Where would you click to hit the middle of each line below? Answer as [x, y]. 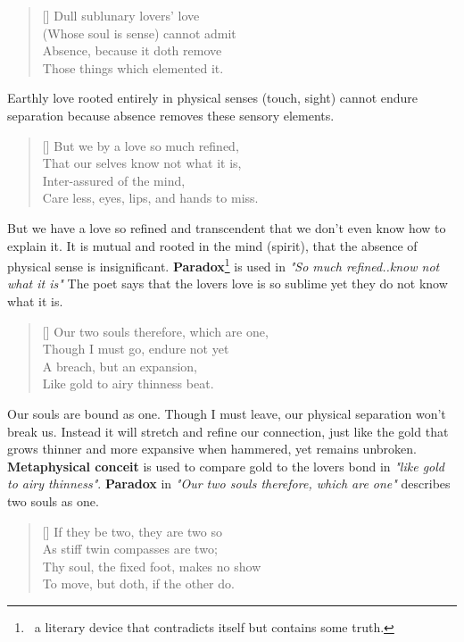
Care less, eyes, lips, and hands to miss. [150, 198]
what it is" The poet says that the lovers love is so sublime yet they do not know [228, 283]
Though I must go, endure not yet [136, 349]
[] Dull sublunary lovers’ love [121, 15]
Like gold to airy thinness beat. [128, 384]
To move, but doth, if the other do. [138, 584]
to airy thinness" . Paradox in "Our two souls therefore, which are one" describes [229, 484]
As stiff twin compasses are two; [130, 549]
